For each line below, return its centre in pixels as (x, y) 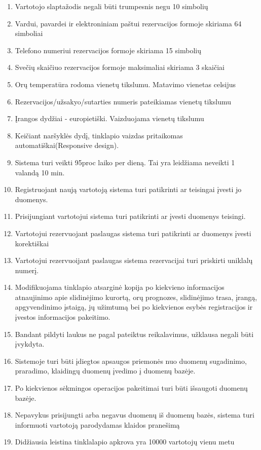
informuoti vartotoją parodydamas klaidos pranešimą (97, 424)
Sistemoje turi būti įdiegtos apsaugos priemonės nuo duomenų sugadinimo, (131, 361)
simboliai (29, 33)
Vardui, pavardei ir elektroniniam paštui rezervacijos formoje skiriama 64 (128, 23)
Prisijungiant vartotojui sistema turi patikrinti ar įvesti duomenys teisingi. (130, 216)
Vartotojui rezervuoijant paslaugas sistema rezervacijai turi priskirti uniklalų (134, 260)
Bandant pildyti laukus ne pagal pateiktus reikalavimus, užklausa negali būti (134, 334)
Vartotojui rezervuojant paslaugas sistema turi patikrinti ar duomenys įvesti (133, 233)
